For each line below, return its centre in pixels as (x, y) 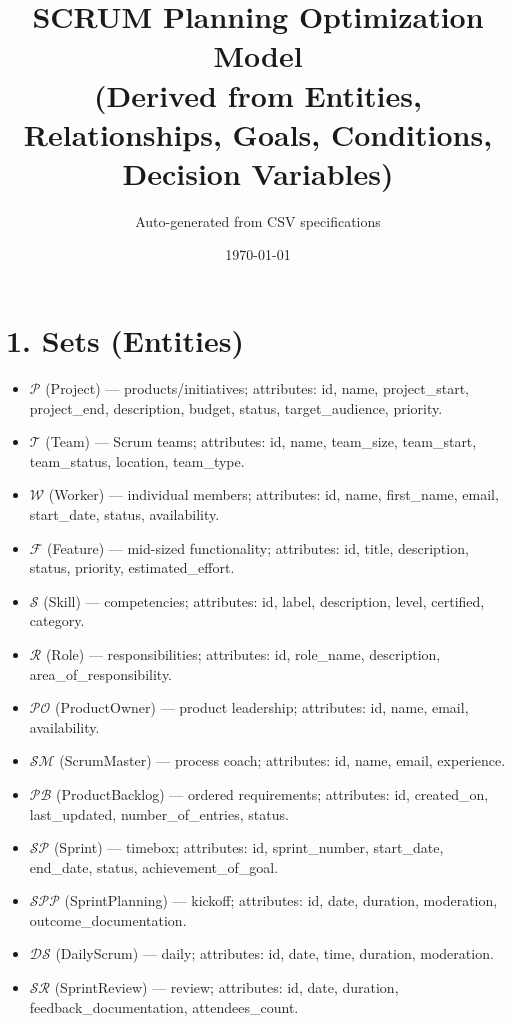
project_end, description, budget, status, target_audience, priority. (236, 407)
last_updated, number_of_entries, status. (159, 813)
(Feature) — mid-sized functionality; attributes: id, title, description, (258, 547)
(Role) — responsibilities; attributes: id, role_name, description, (243, 653)
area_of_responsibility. (101, 673)
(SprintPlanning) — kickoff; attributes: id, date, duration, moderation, (281, 900)
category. (57, 620)
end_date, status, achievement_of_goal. (154, 866)
